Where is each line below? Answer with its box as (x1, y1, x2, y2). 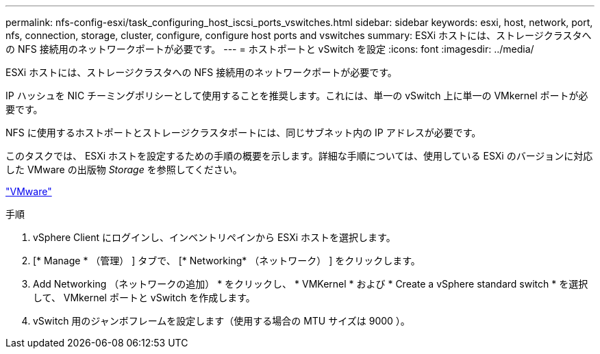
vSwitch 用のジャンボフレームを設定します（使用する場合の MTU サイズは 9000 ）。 (33, 315, 410, 327)
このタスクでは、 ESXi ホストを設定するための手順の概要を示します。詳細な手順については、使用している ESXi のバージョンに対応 (5, 150, 593, 162)
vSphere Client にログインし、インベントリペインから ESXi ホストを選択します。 (33, 231, 396, 243)
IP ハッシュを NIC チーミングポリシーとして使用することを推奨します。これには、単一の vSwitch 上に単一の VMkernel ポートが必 (5, 90, 588, 101)
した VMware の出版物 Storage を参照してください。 (5, 164, 242, 175)
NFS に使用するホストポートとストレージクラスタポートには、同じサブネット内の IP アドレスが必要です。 (5, 127, 482, 138)
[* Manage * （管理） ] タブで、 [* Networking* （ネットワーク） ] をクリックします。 (33, 255, 421, 266)
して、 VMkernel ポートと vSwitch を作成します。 (33, 292, 255, 303)
